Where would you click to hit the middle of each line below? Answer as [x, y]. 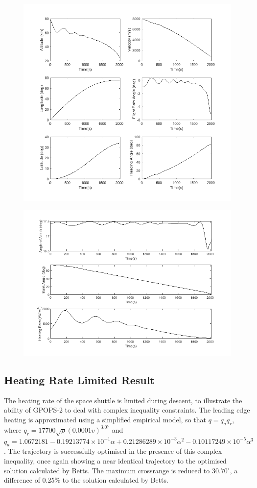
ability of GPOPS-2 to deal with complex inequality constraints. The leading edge [127, 410]
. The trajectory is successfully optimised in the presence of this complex [113, 451]
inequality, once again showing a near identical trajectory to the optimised [115, 460]
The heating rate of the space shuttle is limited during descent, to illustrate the [123, 400]
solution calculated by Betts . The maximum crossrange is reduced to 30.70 [116, 470]
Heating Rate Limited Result [79, 380]
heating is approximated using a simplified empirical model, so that [105, 420]
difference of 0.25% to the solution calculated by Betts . [86, 480]
